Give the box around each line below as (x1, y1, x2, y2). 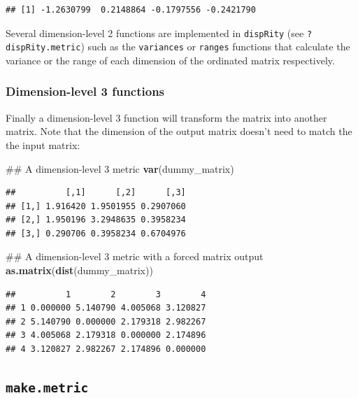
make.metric (6, 381, 89, 396)
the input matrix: (6, 137, 80, 152)
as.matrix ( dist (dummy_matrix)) (6, 263, 153, 278)
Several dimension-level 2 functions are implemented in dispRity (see (6, 25, 304, 40)
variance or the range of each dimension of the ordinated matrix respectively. (6, 52, 335, 67)
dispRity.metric (6, 43, 81, 53)
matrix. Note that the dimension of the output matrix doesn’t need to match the (6, 124, 352, 138)
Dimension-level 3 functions (6, 83, 165, 100)
